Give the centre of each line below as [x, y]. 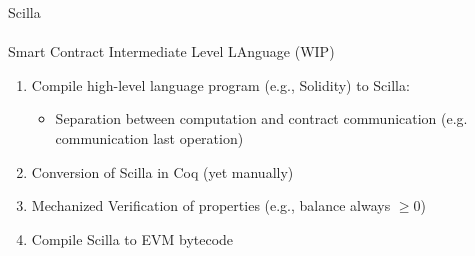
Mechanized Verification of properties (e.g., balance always [211, 205]
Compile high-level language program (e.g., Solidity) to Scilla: [220, 84]
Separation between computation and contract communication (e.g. [261, 118]
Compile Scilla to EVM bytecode [132, 238]
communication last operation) [149, 137]
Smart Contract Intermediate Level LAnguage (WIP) [171, 51]
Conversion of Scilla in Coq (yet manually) [162, 171]
